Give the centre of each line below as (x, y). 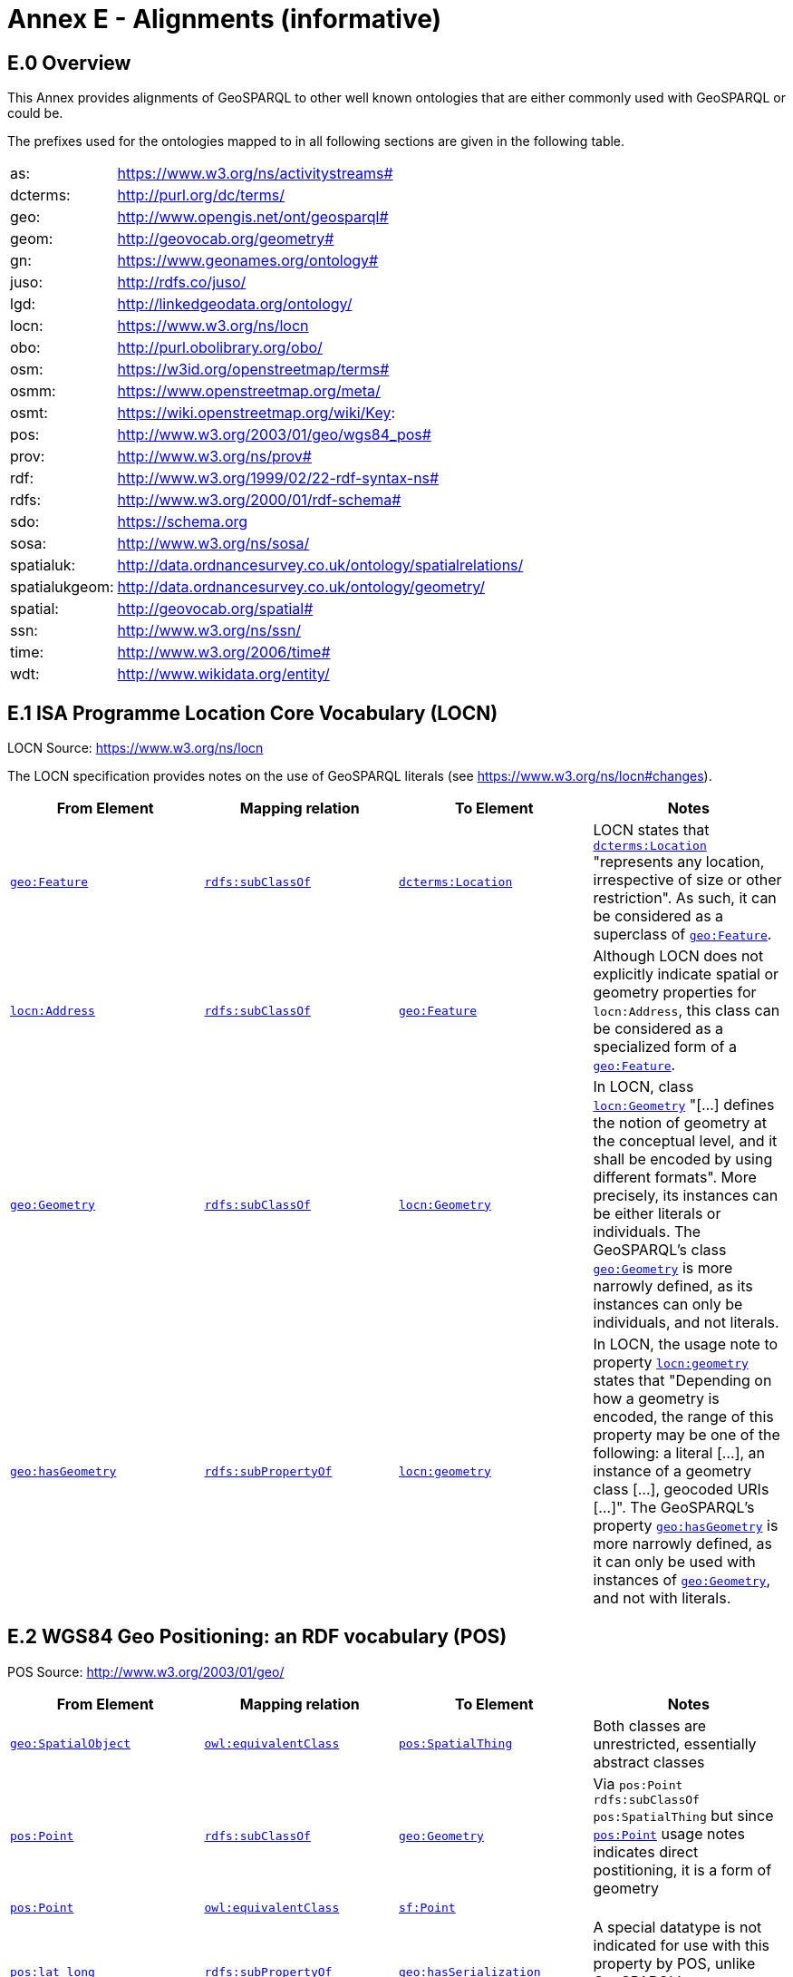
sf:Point (427, 1907)
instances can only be (668, 1305)
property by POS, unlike (674, 1963)
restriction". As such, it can (685, 898)
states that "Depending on (682, 1381)
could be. (35, 113)
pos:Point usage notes (669, 1833)
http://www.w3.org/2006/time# (224, 653)
